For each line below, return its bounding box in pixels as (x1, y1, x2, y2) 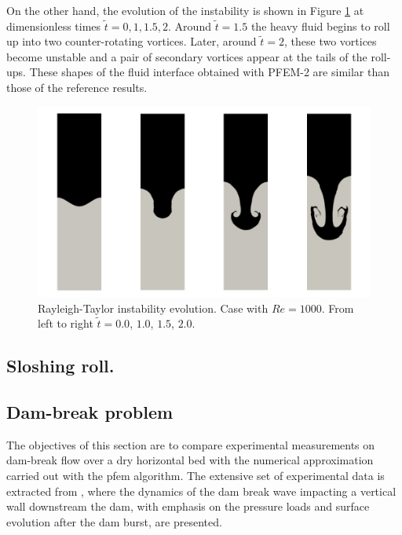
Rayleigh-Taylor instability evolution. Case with (38, 299, 269, 316)
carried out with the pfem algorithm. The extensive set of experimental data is (6, 467, 385, 483)
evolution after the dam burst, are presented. (6, 513, 222, 530)
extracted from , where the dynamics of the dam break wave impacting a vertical (6, 482, 397, 499)
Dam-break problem (6, 399, 174, 423)
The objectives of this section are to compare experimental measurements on (6, 436, 375, 453)
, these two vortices (283, 33, 377, 49)
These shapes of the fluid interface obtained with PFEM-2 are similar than (29, 64, 389, 80)
